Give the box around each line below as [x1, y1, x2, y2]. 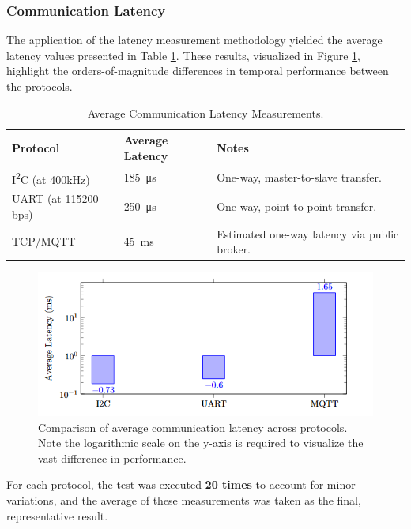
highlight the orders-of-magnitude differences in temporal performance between [6, 62, 389, 79]
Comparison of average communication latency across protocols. [38, 418, 348, 435]
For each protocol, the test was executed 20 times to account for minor [6, 476, 356, 493]
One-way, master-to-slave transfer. [217, 169, 382, 186]
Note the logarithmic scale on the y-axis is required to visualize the [38, 434, 364, 451]
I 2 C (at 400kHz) [12, 168, 90, 187]
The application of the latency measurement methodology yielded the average [6, 32, 383, 48]
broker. [217, 241, 251, 257]
